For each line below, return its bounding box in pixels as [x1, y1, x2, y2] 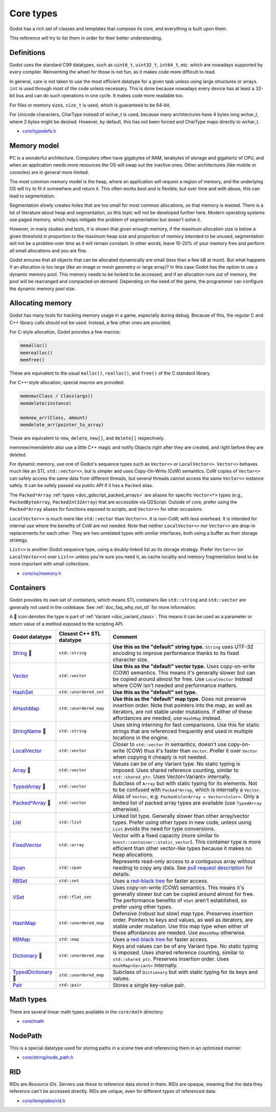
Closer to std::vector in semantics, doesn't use [112, 740, 227, 748]
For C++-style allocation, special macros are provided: [9, 379, 125, 386]
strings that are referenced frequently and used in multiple [112, 727, 253, 734]
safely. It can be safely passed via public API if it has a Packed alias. [9, 483, 153, 489]
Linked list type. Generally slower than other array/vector [112, 812, 250, 819]
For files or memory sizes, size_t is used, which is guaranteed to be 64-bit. [9, 102, 171, 108]
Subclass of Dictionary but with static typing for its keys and [112, 968, 258, 975]
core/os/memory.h [22, 570, 61, 576]
